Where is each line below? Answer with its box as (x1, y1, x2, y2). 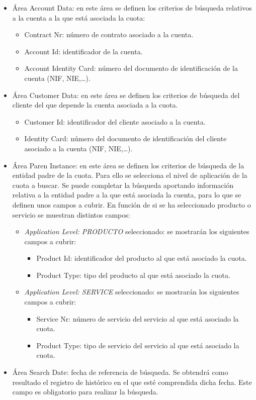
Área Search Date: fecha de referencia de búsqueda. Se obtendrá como (12, 367, 228, 377)
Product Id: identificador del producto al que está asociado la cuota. (36, 253, 247, 263)
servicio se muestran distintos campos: (12, 209, 130, 220)
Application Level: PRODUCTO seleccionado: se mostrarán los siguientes (24, 226, 249, 237)
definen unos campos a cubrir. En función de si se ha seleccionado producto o (12, 199, 251, 210)
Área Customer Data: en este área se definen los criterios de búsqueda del (12, 89, 240, 100)
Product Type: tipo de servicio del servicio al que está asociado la (36, 340, 239, 350)
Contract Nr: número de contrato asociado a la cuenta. (24, 29, 194, 40)
